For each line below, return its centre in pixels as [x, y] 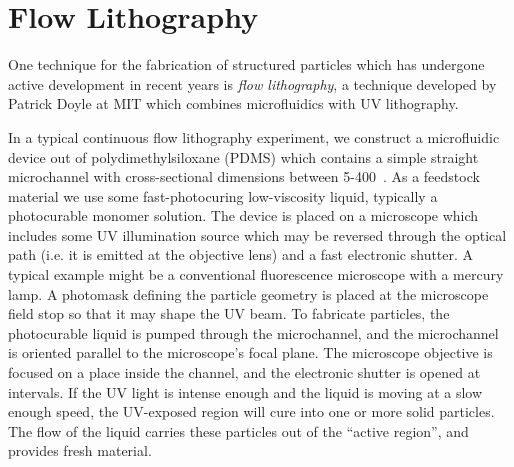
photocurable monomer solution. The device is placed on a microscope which [243, 215]
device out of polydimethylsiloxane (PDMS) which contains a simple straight [243, 156]
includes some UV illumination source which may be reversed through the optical [257, 234]
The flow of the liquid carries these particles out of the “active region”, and [238, 430]
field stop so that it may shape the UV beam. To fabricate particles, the [229, 313]
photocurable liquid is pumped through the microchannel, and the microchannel [253, 332]
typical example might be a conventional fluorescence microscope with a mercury [256, 274]
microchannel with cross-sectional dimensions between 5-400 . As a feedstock [244, 176]
